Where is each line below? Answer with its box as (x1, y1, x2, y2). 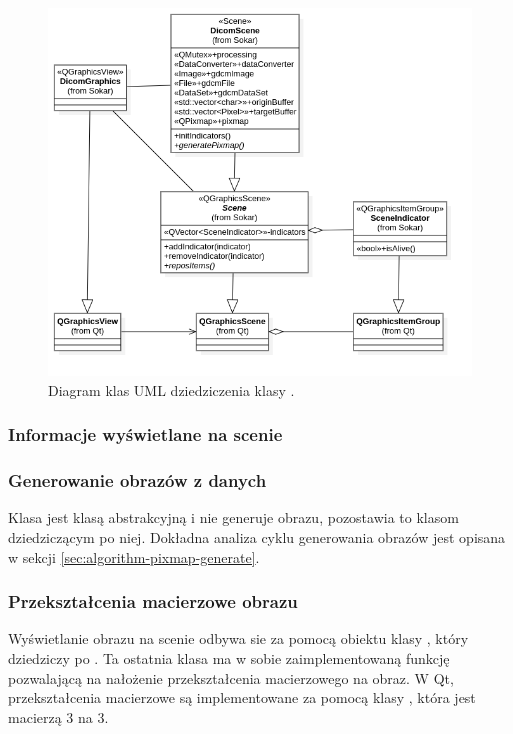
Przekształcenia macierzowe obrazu (8, 589, 298, 614)
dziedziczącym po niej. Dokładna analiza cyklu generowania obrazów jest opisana (8, 527, 506, 548)
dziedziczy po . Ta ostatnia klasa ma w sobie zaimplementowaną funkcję (8, 648, 450, 669)
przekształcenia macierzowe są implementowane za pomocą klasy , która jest (8, 687, 476, 708)
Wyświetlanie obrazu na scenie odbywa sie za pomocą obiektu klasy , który (8, 628, 469, 649)
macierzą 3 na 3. (8, 706, 109, 727)
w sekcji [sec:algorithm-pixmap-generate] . (8, 546, 260, 567)
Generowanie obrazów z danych (8, 468, 267, 493)
